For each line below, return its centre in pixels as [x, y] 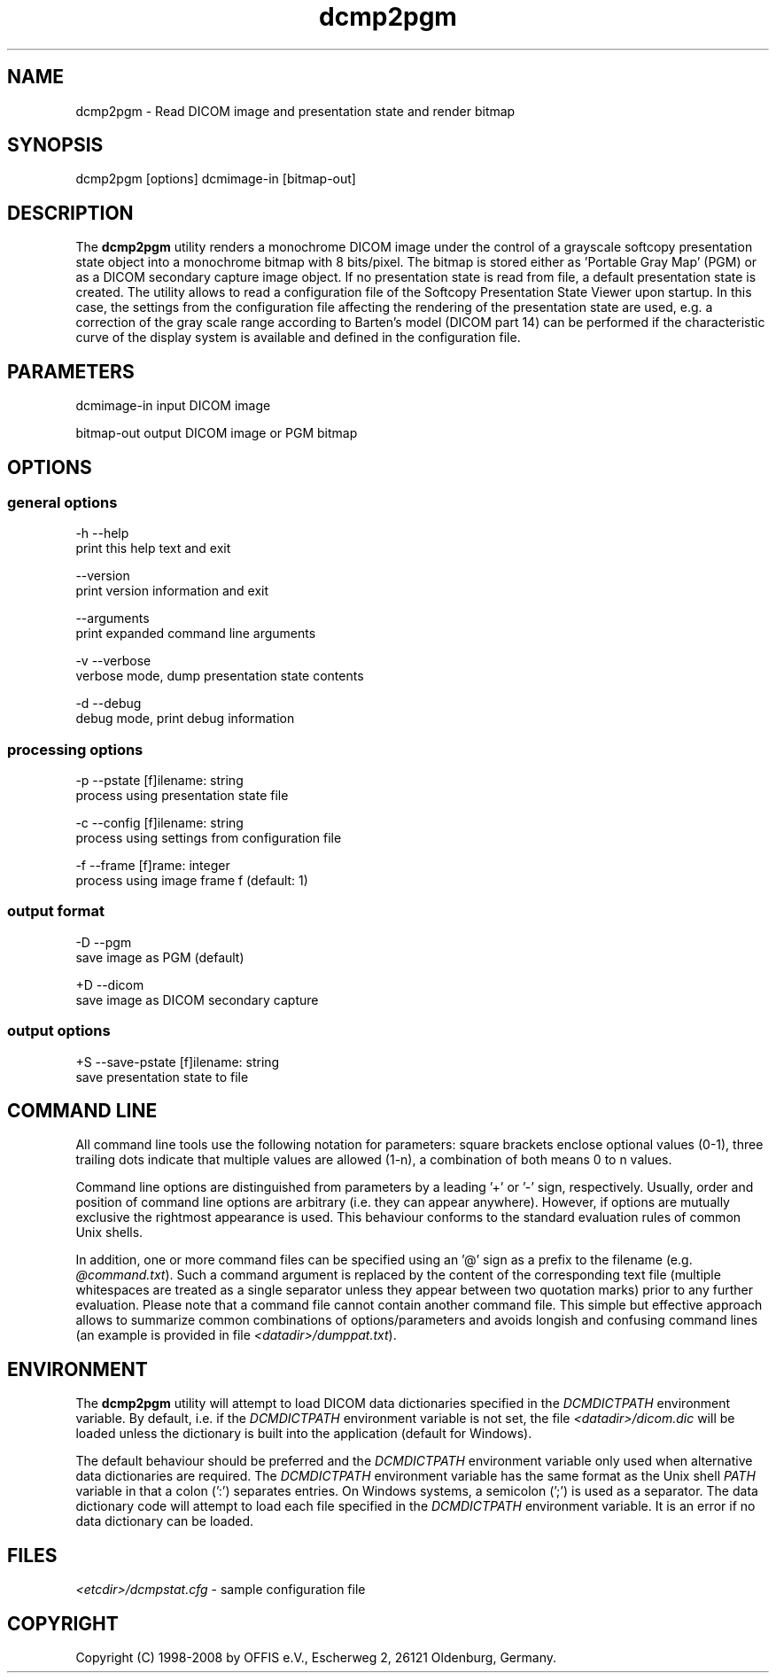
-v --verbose [113, 661]
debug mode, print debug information [185, 719]
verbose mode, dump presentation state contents [220, 676]
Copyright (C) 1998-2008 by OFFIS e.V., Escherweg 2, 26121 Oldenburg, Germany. [316, 1657]
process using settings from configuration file [209, 838]
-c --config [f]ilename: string [159, 823]
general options [62, 502]
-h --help [102, 533]
